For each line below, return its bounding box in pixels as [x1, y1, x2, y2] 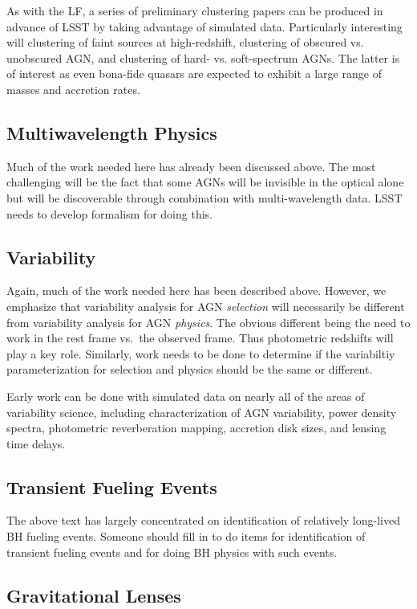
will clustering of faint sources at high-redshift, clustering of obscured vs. [6, 34, 364, 51]
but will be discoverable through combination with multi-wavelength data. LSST [6, 189, 403, 206]
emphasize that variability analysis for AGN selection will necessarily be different [6, 297, 405, 314]
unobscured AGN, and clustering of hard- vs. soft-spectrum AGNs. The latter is [6, 49, 400, 66]
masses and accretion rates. [6, 80, 140, 97]
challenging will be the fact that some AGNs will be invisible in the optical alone [6, 174, 404, 190]
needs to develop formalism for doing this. [6, 205, 213, 222]
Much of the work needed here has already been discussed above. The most [6, 157, 376, 174]
